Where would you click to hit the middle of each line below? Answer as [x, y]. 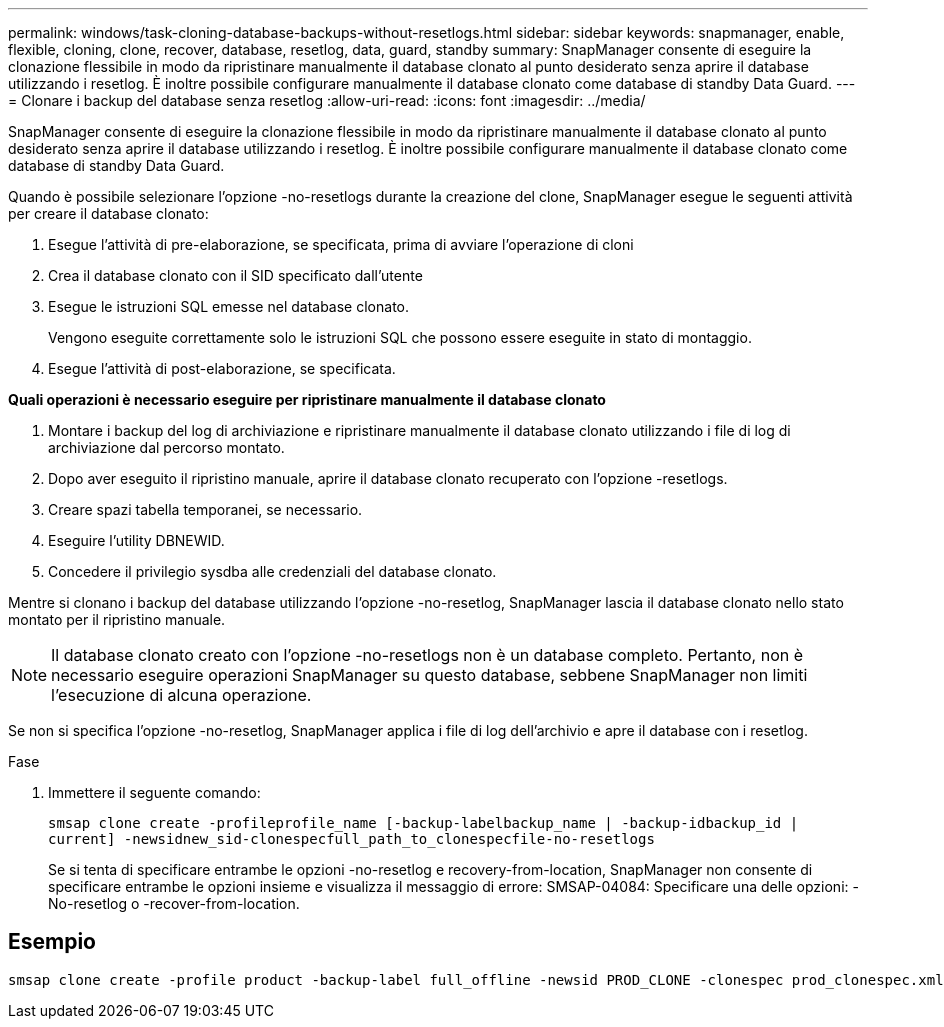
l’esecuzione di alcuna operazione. [181, 695]
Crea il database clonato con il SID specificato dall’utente [235, 275]
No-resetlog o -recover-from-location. [174, 903]
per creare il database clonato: [108, 213]
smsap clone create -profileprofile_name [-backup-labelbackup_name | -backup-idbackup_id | [423, 823]
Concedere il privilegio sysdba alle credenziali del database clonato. [272, 571]
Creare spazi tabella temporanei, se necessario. [205, 509]
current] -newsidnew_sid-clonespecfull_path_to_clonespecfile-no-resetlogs [351, 839]
